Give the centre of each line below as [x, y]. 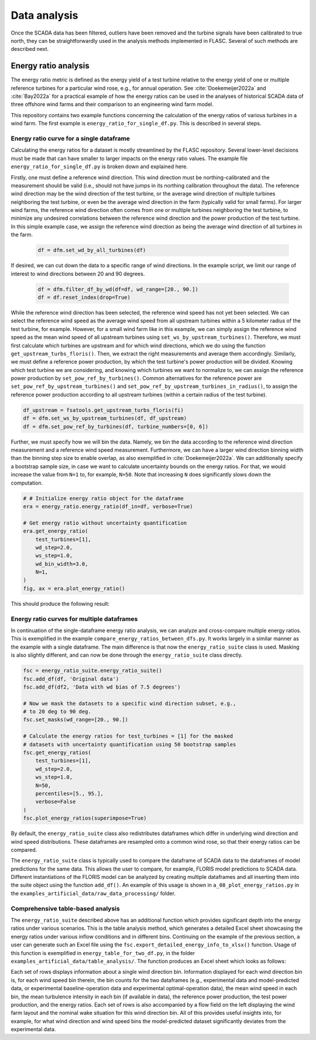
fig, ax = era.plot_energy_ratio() [74, 588]
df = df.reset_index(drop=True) [84, 297]
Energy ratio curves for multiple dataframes [74, 619]
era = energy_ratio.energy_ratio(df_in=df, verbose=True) [108, 506]
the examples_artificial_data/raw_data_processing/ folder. [93, 893]
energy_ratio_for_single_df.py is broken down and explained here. [99, 166]
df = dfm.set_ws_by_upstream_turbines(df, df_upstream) [105, 418]
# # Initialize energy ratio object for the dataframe [103, 498]
